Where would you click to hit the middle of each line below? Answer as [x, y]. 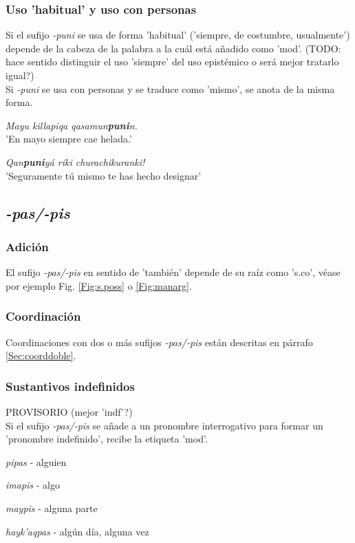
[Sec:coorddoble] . [41, 355]
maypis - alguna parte [52, 508]
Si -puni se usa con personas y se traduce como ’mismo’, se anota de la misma [170, 88]
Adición [27, 246]
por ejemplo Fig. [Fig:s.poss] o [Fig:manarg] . [99, 285]
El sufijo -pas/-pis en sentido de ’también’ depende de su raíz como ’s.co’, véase [173, 272]
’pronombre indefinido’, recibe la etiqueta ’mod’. [107, 439]
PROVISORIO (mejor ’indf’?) [69, 411]
